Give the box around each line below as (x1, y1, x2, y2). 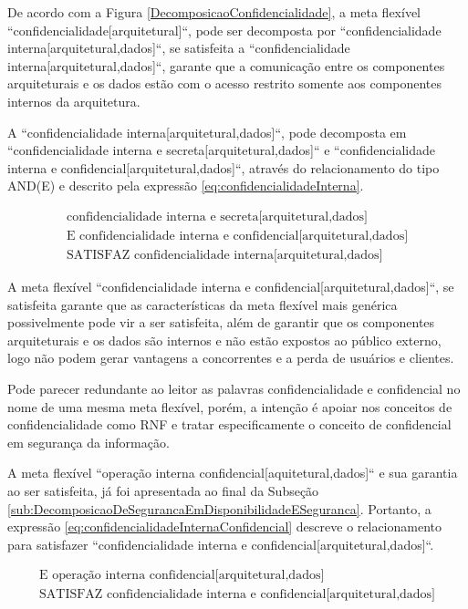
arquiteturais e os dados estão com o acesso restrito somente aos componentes (7, 74, 442, 93)
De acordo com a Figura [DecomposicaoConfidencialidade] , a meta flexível (7, 3, 421, 21)
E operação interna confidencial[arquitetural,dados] (38, 569, 325, 583)
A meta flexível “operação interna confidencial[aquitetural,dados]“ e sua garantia (7, 463, 458, 482)
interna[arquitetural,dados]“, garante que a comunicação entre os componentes (7, 56, 445, 75)
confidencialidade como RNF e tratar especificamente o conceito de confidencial (7, 415, 452, 434)
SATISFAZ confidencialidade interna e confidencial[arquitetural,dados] (38, 588, 436, 602)
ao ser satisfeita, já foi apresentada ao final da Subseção (7, 480, 319, 500)
